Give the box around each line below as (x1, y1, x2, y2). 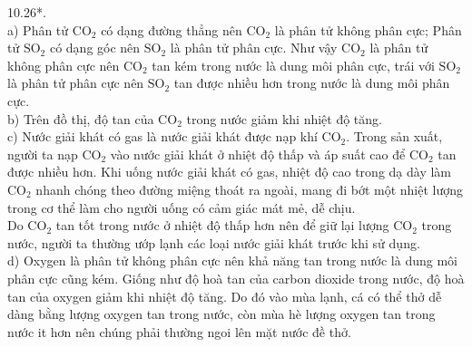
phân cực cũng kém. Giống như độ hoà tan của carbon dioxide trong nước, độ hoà (7, 268, 465, 287)
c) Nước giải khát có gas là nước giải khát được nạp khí (7, 127, 318, 146)
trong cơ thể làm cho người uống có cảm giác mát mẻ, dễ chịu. (7, 198, 356, 217)
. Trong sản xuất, (346, 127, 443, 146)
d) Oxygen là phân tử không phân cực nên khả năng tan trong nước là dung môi (7, 251, 457, 270)
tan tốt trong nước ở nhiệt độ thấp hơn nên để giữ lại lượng (55, 216, 389, 235)
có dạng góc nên (49, 38, 141, 57)
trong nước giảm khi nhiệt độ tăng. (186, 109, 382, 128)
